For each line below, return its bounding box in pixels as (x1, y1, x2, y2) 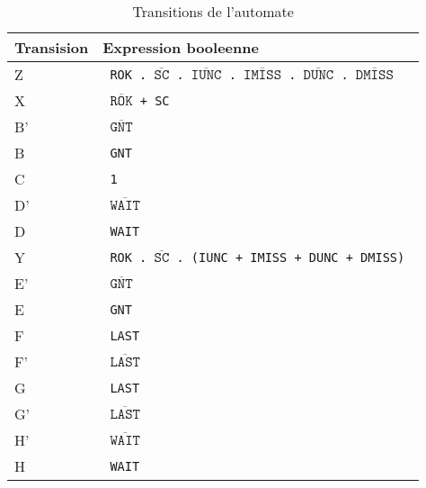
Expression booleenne (102, 37, 259, 58)
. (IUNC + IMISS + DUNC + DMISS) (176, 249, 405, 265)
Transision (14, 37, 89, 58)
